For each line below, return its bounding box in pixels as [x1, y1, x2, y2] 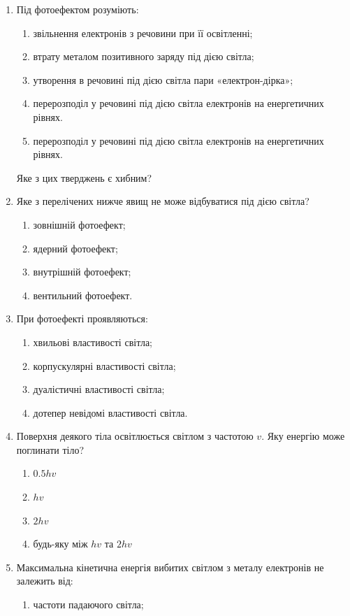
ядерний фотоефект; [33, 241, 118, 255]
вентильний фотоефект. [33, 287, 133, 302]
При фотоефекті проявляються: [16, 311, 148, 326]
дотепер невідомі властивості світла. [33, 405, 188, 420]
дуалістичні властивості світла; [33, 382, 165, 396]
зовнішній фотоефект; [33, 217, 126, 231]
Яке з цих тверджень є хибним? [16, 170, 152, 185]
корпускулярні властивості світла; [33, 358, 176, 373]
